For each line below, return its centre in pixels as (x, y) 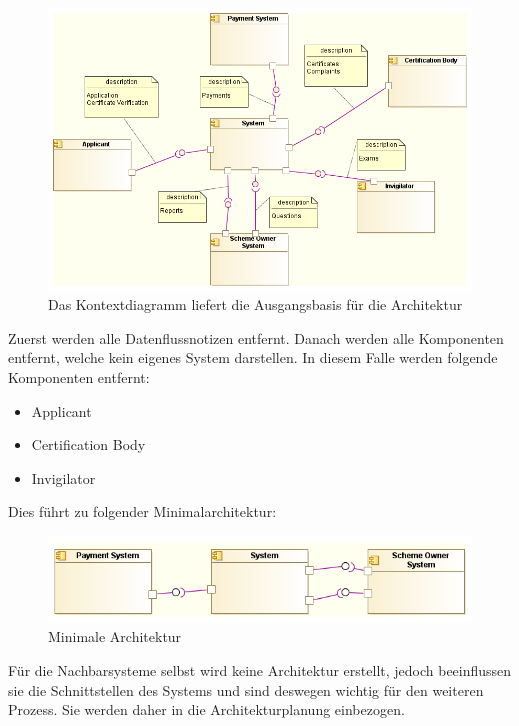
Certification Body (88, 444)
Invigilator (63, 477)
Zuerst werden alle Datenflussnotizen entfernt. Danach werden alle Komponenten (256, 337)
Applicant (61, 410)
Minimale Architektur (115, 636)
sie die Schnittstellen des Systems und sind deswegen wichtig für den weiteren (246, 689)
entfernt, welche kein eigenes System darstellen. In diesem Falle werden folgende (253, 357)
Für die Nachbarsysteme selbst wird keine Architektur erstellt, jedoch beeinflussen (260, 669)
